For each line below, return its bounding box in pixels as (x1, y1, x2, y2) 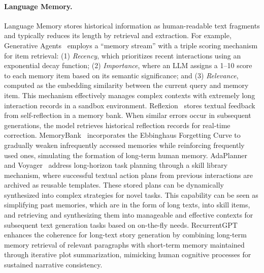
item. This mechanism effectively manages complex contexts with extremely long (4, 89, 255, 100)
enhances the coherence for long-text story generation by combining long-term (4, 229, 247, 240)
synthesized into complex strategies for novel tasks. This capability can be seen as (4, 189, 258, 200)
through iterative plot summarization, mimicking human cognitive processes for (4, 249, 251, 260)
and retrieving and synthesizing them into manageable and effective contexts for (4, 209, 253, 220)
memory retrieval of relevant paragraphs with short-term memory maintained (4, 239, 245, 250)
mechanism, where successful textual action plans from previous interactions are (4, 169, 253, 180)
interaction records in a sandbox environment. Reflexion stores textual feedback (4, 100, 255, 110)
